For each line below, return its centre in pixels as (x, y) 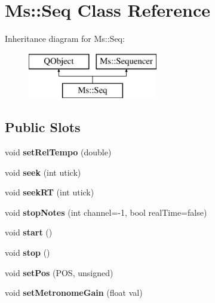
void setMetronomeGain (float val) (74, 293)
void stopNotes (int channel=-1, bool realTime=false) (106, 212)
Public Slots (43, 127)
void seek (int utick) (43, 172)
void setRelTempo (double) (58, 152)
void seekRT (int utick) (50, 192)
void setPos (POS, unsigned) (59, 272)
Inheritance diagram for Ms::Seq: (65, 39)
